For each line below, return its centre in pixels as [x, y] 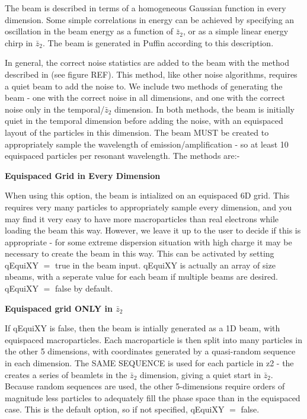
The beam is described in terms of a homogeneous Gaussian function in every [145, 8]
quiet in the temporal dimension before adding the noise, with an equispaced [144, 121]
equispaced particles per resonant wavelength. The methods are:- [122, 156]
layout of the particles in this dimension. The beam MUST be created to [137, 132]
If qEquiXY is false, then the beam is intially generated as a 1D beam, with [143, 328]
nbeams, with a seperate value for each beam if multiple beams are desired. [141, 276]
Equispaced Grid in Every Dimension [83, 175]
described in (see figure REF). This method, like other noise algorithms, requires [151, 74]
